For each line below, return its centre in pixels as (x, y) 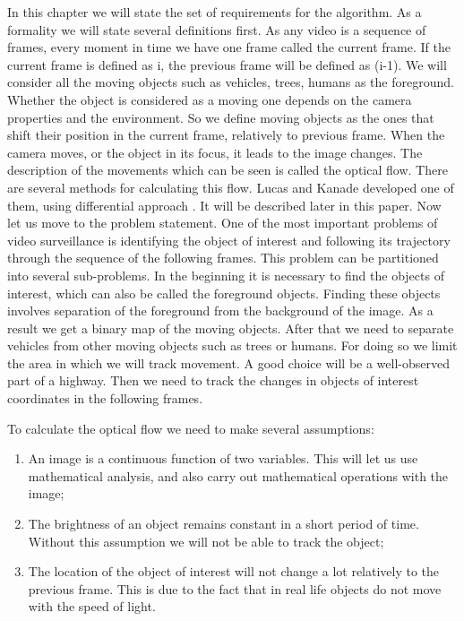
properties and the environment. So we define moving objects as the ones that (221, 117)
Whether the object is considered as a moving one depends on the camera (210, 99)
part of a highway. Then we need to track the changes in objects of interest (213, 380)
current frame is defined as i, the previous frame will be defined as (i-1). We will (227, 64)
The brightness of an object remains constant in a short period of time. (223, 524)
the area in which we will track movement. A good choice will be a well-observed (229, 362)
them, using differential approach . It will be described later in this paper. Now (224, 205)
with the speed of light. (92, 606)
